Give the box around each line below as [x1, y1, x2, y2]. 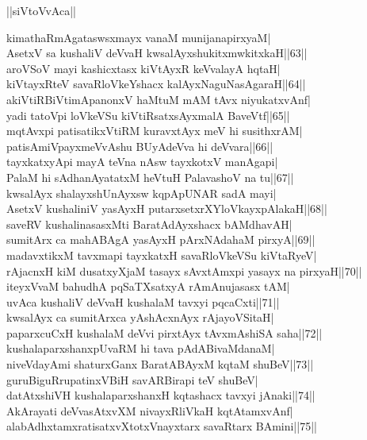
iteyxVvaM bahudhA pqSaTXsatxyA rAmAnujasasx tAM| [6, 278, 290, 295]
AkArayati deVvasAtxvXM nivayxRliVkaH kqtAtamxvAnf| [6, 402, 293, 419]
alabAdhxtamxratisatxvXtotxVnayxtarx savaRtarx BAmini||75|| [6, 418, 317, 434]
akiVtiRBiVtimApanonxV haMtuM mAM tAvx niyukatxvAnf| [6, 91, 311, 107]
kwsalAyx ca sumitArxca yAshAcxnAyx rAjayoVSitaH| [6, 309, 274, 326]
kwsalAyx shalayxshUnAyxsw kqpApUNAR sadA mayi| [6, 184, 277, 201]
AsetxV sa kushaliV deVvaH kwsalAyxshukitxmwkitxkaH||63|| [6, 44, 308, 61]
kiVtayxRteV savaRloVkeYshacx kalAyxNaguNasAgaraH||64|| [6, 75, 306, 92]
